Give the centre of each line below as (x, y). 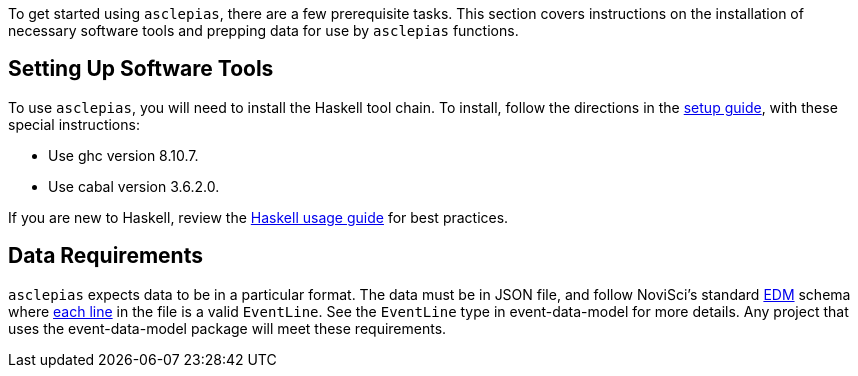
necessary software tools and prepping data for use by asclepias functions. (263, 30)
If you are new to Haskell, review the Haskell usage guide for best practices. (258, 217)
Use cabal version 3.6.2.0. (134, 186)
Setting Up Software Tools (141, 69)
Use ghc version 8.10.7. (123, 155)
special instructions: (74, 124)
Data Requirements (105, 256)
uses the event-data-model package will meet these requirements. (227, 328)
